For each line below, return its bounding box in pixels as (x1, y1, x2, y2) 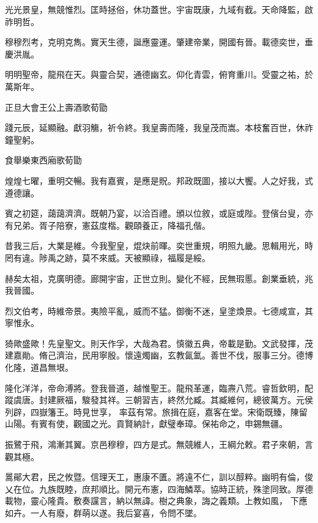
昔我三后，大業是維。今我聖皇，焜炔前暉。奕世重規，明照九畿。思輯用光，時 (5, 239, 313, 252)
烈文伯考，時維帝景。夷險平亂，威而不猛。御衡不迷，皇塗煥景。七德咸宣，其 (5, 304, 313, 317)
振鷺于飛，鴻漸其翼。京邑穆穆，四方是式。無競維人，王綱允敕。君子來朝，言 (5, 438, 313, 451)
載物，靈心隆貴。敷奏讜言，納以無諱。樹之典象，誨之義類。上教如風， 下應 (5, 494, 308, 507)
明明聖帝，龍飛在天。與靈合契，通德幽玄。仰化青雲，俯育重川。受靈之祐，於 (5, 68, 313, 81)
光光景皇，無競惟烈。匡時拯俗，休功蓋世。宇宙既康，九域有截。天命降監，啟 (5, 3, 313, 15)
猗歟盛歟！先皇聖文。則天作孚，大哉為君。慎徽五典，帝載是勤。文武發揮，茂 (5, 336, 313, 349)
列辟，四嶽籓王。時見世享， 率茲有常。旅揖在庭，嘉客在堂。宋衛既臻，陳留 (5, 405, 308, 418)
